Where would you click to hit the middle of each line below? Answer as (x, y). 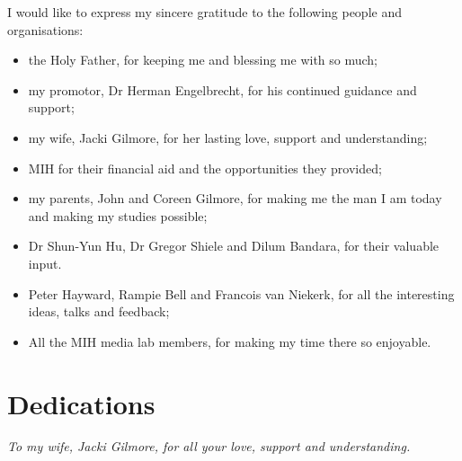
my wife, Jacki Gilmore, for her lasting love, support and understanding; (228, 137)
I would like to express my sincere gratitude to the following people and (204, 12)
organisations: (45, 29)
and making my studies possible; (118, 215)
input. (45, 263)
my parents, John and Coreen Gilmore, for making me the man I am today (235, 198)
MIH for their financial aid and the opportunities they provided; (205, 168)
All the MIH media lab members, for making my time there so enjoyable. (230, 341)
